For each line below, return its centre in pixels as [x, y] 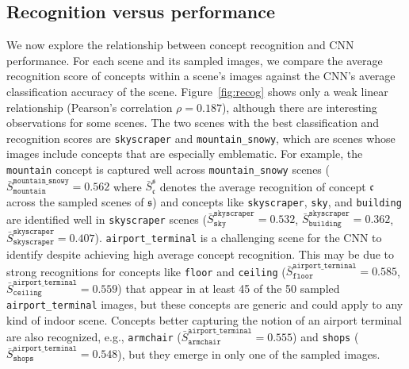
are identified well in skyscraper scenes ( [107, 219]
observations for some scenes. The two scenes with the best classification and [193, 123]
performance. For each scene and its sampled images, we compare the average [195, 60]
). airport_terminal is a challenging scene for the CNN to [238, 237]
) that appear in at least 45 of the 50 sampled [229, 288]
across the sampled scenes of [75, 201]
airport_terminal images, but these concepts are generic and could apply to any [205, 304]
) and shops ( [326, 337]
